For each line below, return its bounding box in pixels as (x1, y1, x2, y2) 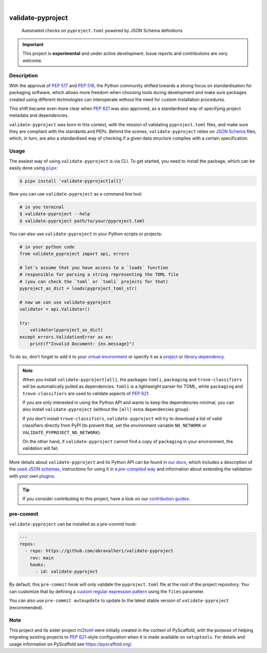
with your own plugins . (9, 473, 55, 479)
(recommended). (9, 604, 44, 610)
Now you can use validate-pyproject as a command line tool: (9, 191, 143, 197)
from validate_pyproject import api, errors (19, 251, 130, 257)
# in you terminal (19, 204, 64, 210)
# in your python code (19, 244, 75, 250)
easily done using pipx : (9, 165, 58, 171)
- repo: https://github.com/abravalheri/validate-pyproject (25, 548, 174, 554)
